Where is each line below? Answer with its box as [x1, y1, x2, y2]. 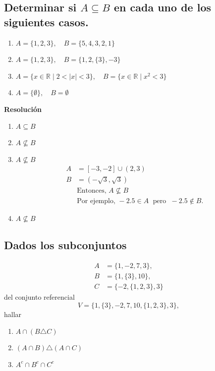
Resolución [4, 104, 42, 114]
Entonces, [77, 187, 107, 195]
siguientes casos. [4, 14, 89, 29]
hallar [4, 309, 22, 319]
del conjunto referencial [4, 292, 75, 302]
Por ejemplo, [77, 198, 115, 205]
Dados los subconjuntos [4, 237, 127, 253]
